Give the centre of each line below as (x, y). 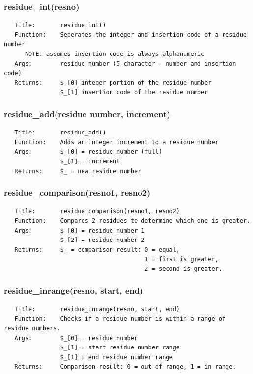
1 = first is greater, (182, 259)
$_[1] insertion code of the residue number (134, 93)
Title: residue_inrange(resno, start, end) (97, 309)
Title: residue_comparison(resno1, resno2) (97, 211)
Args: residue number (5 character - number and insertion (125, 64)
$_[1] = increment (90, 161)
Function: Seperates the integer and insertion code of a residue (130, 35)
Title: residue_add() (60, 133)
